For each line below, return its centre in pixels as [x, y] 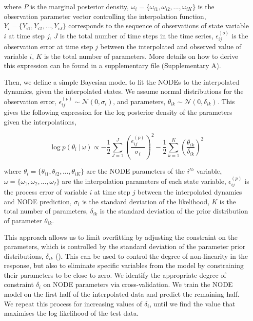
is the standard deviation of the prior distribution [174, 211]
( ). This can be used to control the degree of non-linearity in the [152, 256]
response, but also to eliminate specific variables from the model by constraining [124, 265]
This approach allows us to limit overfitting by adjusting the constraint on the [121, 237]
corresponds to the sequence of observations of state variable [159, 26]
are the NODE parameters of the [136, 171]
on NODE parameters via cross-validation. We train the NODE [138, 284]
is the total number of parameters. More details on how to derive [141, 56]
